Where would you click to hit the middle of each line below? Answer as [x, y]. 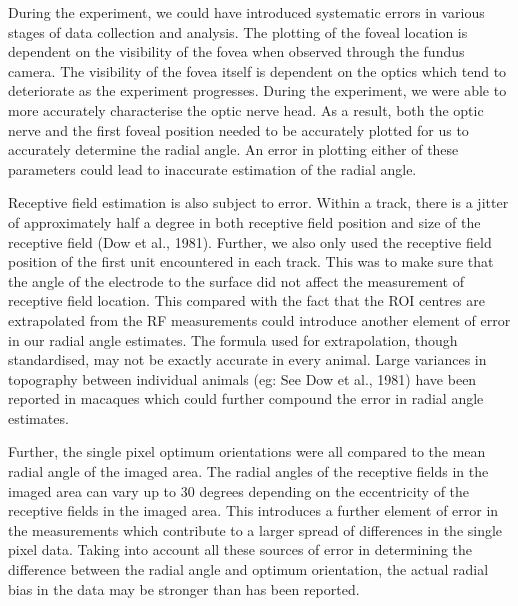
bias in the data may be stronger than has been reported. [184, 588]
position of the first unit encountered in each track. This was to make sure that [251, 261]
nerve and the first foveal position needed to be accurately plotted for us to [238, 129]
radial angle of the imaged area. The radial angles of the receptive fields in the [248, 471]
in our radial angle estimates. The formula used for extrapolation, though [233, 339]
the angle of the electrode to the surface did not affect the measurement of [236, 280]
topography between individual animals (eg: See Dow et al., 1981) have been [242, 378]
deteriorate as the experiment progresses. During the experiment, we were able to [257, 90]
